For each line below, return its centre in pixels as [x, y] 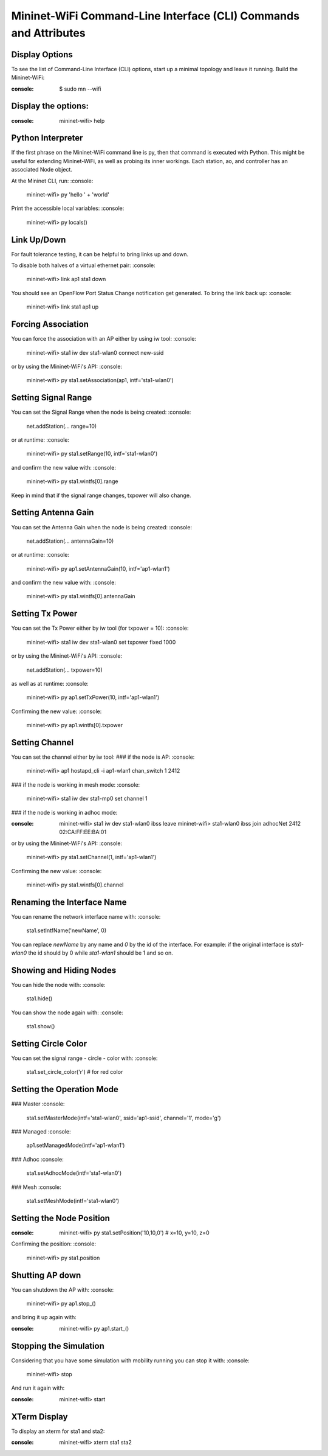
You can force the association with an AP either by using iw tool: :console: [104, 339]
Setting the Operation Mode [65, 1089]
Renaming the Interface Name [69, 902]
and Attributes [48, 33]
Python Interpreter [47, 138]
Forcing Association [50, 325]
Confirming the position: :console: [54, 1244]
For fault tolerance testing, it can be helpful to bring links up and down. [100, 254]
